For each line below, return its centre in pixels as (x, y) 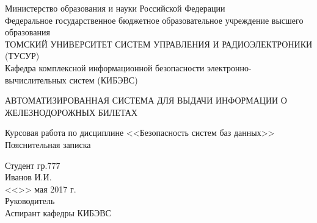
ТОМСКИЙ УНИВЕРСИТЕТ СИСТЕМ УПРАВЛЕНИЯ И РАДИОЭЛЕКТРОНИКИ (159, 44)
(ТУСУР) (22, 56)
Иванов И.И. (28, 177)
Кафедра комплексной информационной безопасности (105, 67)
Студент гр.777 (33, 165)
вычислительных (36, 80)
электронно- (229, 67)
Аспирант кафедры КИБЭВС (58, 212)
